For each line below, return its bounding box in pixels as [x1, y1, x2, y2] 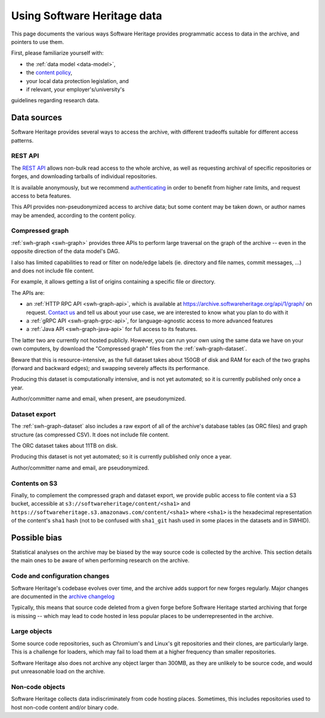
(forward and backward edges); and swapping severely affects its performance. [11, 364, 210, 371]
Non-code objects [11, 682, 66, 691]
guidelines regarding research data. [11, 97, 99, 104]
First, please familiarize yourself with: [11, 49, 104, 57]
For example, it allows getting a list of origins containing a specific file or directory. [11, 278, 216, 285]
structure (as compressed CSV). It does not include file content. [11, 431, 170, 438]
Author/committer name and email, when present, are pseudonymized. [11, 395, 187, 403]
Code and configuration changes [11, 572, 110, 580]
